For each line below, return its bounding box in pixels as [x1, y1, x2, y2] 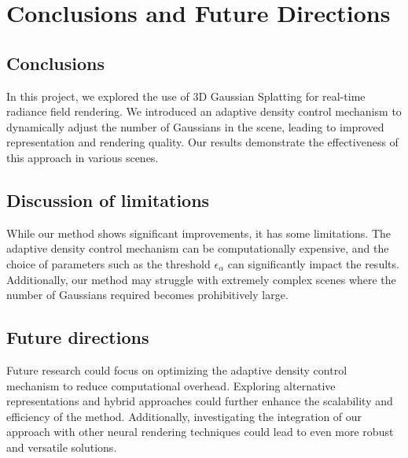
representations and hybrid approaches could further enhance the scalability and [6, 393, 393, 409]
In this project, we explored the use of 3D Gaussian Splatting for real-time [6, 87, 366, 104]
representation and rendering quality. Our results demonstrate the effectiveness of [6, 134, 399, 150]
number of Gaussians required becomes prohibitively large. [6, 286, 289, 303]
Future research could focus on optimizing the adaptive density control [6, 361, 347, 378]
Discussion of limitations [6, 187, 210, 212]
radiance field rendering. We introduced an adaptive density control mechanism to [6, 103, 402, 120]
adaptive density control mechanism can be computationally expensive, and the [6, 240, 389, 257]
